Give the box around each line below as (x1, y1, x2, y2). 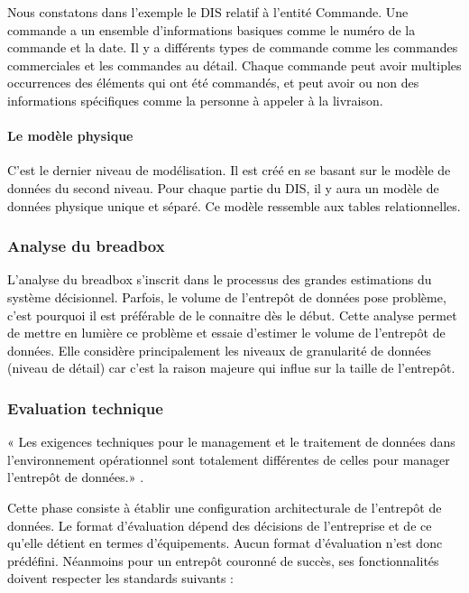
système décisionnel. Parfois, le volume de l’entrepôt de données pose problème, (7, 287, 446, 306)
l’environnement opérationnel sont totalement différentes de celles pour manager (7, 449, 450, 468)
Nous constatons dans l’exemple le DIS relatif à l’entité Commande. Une (7, 3, 409, 21)
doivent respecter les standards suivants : (7, 569, 234, 588)
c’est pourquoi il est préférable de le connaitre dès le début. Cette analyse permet (7, 305, 457, 324)
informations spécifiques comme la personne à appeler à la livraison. (7, 90, 383, 109)
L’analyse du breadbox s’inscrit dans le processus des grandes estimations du (7, 270, 432, 289)
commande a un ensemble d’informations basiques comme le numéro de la (7, 20, 416, 39)
